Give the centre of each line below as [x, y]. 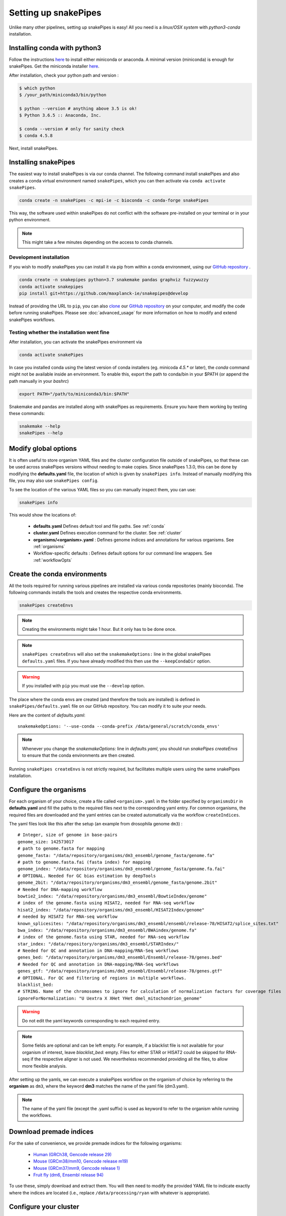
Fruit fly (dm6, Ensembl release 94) [68, 1175]
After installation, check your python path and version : [64, 75]
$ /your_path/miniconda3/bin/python [63, 95]
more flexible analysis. [44, 1066]
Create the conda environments [58, 574]
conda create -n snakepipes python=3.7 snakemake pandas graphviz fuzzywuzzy [114, 280]
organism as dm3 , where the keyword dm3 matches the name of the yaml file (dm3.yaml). [99, 1086]
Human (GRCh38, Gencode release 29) [72, 1154]
